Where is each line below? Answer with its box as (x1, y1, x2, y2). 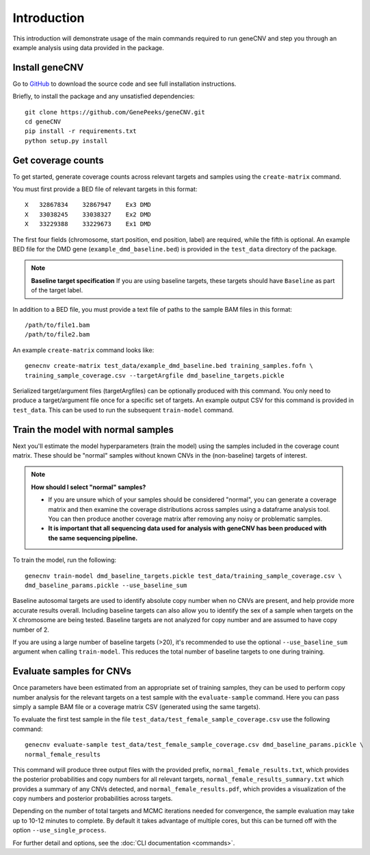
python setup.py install (25, 137, 108, 145)
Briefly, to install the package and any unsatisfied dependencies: (12, 92, 195, 101)
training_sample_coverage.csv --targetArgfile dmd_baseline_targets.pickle (25, 371, 285, 380)
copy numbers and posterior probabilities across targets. (12, 795, 173, 803)
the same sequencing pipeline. (48, 534, 138, 542)
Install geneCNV (12, 62, 84, 73)
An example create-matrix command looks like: (12, 346, 155, 354)
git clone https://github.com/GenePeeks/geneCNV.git (25, 108, 205, 116)
